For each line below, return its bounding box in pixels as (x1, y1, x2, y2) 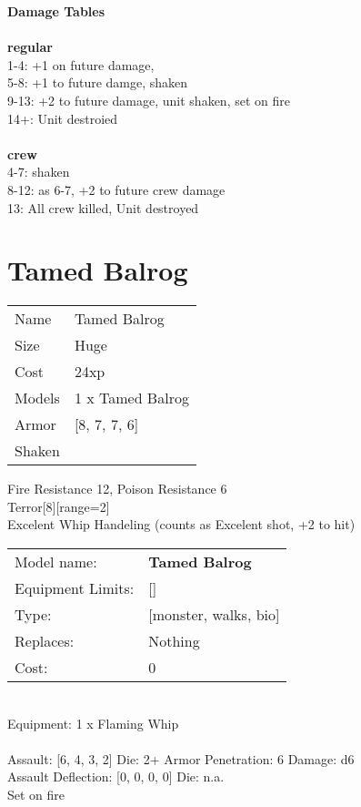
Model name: (15, 551, 97, 573)
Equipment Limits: (15, 577, 135, 599)
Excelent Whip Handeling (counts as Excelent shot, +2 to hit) (7, 515, 356, 534)
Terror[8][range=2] (7, 496, 110, 516)
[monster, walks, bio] (148, 604, 280, 626)
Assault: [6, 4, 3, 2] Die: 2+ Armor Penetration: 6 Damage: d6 (7, 749, 355, 768)
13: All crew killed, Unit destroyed (7, 198, 199, 217)
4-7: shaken (7, 162, 70, 181)
